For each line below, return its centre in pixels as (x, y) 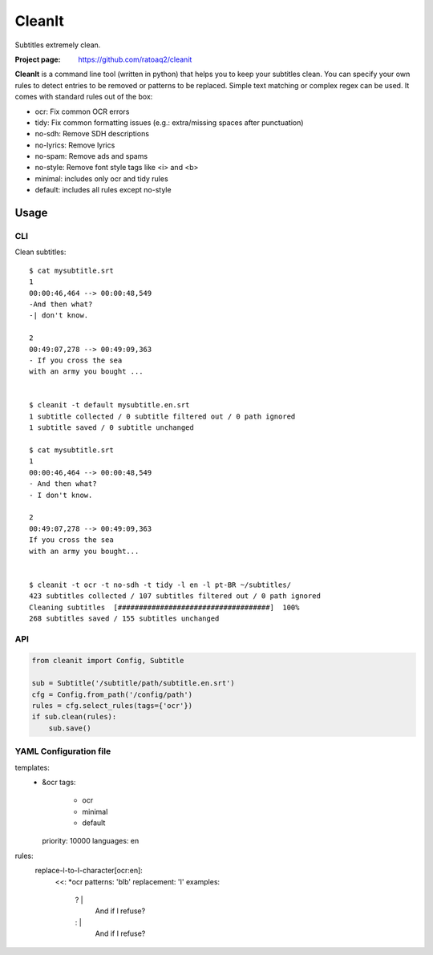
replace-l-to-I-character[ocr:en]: (89, 871)
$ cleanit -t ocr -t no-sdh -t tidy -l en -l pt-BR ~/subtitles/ (160, 585)
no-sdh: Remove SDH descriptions (92, 134)
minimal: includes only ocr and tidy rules (101, 178)
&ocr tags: (59, 782)
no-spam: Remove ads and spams (91, 156)
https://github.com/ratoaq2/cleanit (135, 59)
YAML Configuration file (63, 751)
